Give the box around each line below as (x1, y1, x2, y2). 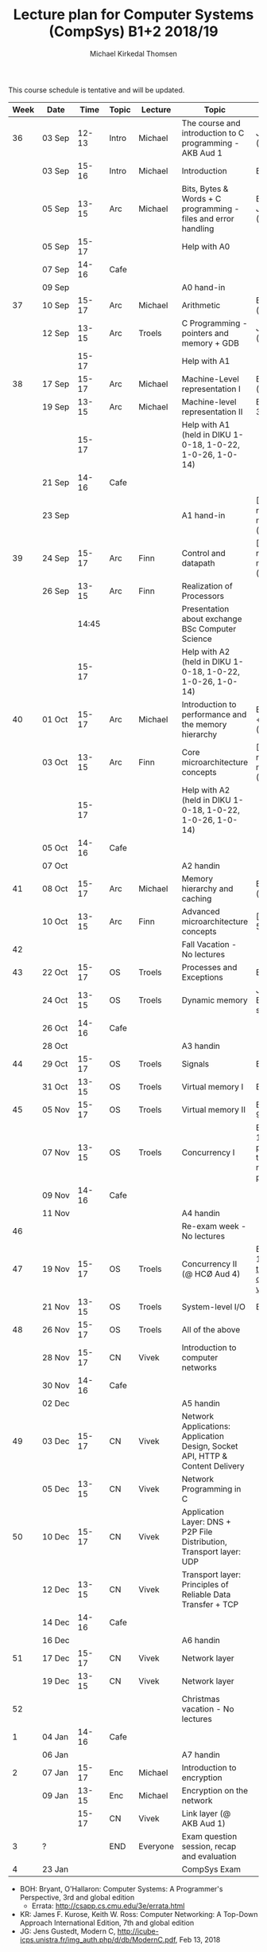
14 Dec (42, 1617, 70, 1628)
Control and (181, 547, 226, 558)
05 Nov (42, 1104, 70, 1115)
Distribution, (181, 1535, 228, 1547)
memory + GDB (181, 337, 240, 348)
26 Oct (42, 1022, 68, 1033)
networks (181, 1362, 217, 1373)
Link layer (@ (181, 1808, 231, 1819)
